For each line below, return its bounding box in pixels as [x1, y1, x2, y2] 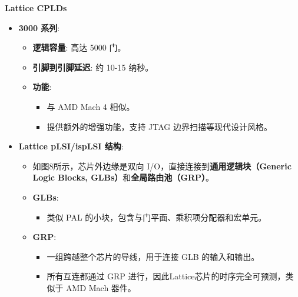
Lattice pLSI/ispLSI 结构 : [18, 140, 124, 152]
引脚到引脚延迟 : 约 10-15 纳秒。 [32, 61, 154, 73]
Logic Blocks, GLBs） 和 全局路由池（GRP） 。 [32, 171, 214, 183]
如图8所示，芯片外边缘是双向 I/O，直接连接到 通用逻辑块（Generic [32, 159, 292, 172]
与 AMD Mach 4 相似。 [47, 100, 135, 112]
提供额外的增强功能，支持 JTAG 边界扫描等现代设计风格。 [47, 120, 272, 132]
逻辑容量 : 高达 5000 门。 [32, 41, 126, 54]
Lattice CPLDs [5, 2, 67, 14]
